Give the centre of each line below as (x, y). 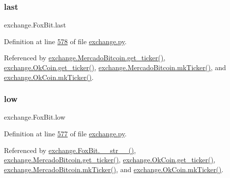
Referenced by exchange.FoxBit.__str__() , (70, 150)
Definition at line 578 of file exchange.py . (65, 41)
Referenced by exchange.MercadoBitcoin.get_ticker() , (85, 58)
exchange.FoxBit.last (35, 25)
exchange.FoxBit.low (35, 117)
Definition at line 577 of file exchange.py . (65, 133)
